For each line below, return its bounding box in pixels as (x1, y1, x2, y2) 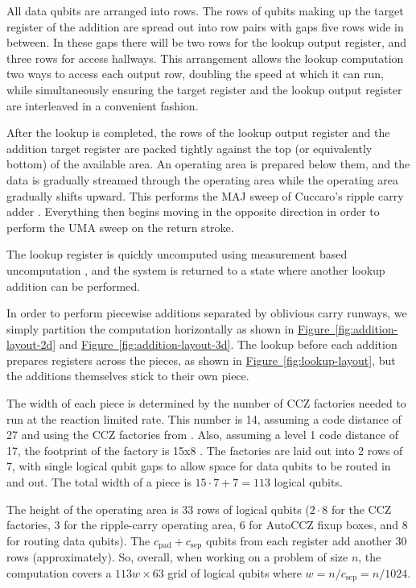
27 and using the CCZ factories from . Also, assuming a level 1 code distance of (6, 426, 398, 443)
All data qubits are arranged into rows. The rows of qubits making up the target (6, 2, 404, 19)
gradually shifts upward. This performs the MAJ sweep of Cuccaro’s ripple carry (6, 187, 404, 204)
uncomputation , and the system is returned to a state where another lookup (6, 261, 385, 278)
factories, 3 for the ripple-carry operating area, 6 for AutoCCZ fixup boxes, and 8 (6, 516, 408, 533)
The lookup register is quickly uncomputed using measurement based (6, 246, 348, 263)
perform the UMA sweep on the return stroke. (6, 218, 234, 235)
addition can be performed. (6, 277, 141, 294)
